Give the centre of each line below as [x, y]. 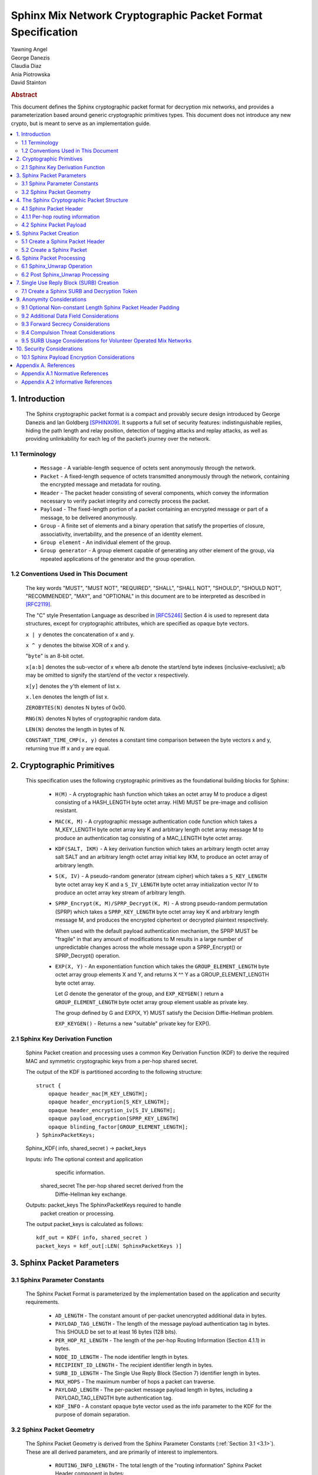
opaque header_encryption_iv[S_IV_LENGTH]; [112, 1110]
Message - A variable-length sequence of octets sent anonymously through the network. [148, 468]
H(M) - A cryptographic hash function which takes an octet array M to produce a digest [161, 794]
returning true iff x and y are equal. [68, 748]
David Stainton [29, 82]
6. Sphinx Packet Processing [51, 258]
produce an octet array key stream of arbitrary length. [120, 892]
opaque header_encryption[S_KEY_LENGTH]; [109, 1102]
